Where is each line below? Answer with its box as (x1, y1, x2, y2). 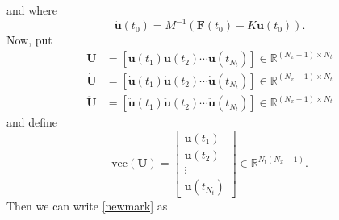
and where (6, 2, 58, 18)
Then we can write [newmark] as (6, 197, 168, 214)
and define (6, 114, 58, 131)
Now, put (6, 31, 52, 48)
